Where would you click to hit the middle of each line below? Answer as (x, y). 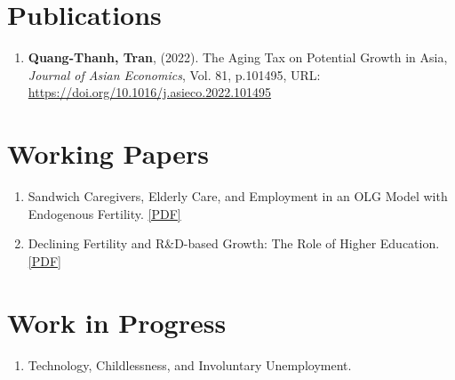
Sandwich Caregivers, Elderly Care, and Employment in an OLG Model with (238, 196)
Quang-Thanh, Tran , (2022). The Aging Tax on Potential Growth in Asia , (238, 57)
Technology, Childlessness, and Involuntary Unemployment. (190, 364)
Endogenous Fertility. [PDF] (104, 213)
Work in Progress (117, 322)
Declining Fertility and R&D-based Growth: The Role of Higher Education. (234, 243)
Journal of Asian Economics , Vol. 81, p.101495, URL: (174, 74)
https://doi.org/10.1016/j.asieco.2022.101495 (150, 92)
